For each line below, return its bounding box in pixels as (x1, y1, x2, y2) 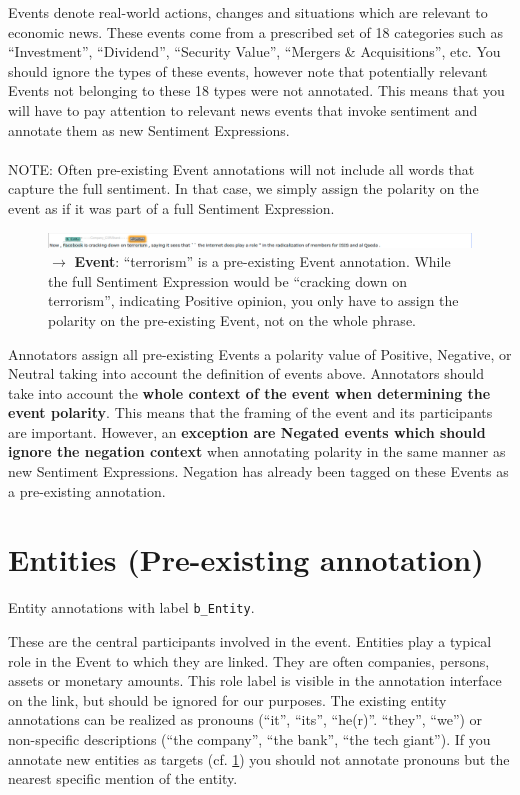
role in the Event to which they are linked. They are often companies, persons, (8, 650, 490, 671)
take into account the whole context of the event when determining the (8, 382, 491, 403)
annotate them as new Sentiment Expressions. (8, 119, 290, 140)
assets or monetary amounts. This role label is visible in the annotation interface (8, 670, 502, 691)
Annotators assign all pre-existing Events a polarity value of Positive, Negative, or (8, 343, 512, 364)
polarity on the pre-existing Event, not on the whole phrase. (48, 309, 416, 330)
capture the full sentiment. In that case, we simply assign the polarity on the (8, 178, 479, 199)
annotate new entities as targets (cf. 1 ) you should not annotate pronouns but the (8, 748, 510, 769)
